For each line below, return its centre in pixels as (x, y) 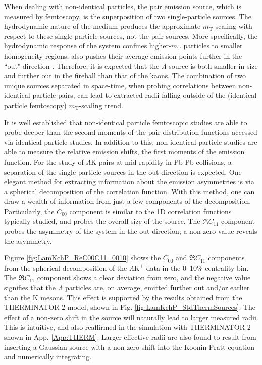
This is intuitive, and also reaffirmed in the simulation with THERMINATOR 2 (127, 327)
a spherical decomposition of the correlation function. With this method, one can (129, 191)
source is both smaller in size (213, 65)
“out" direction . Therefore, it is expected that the (82, 65)
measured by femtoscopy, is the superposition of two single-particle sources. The (128, 16)
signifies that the (30, 288)
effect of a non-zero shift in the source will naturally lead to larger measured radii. (131, 317)
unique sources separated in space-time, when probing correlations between (120, 85)
